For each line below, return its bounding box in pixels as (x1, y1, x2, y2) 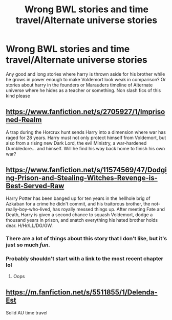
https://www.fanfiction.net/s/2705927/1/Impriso (6, 107, 165, 116)
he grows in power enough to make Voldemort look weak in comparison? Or (6, 76, 166, 82)
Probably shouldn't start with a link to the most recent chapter (6, 255, 163, 262)
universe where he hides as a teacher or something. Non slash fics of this (6, 87, 161, 93)
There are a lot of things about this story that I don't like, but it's (6, 235, 167, 242)
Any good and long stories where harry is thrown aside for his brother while (6, 71, 165, 77)
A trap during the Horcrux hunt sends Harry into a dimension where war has (6, 129, 166, 135)
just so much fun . (6, 241, 51, 248)
